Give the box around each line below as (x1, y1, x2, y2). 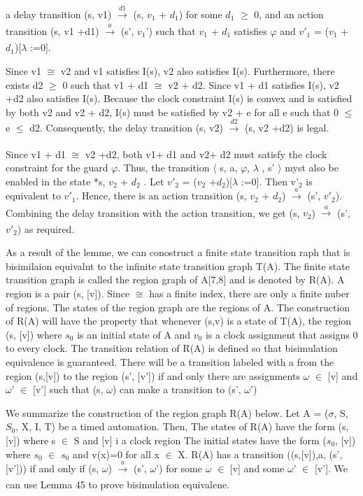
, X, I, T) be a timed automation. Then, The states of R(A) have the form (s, (15, 419, 349, 434)
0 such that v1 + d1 (62, 77, 149, 92)
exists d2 (6, 77, 43, 92)
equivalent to (6, 188, 61, 203)
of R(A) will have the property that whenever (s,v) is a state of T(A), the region (6, 313, 352, 328)
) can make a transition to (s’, (112, 382, 241, 397)
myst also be (285, 160, 339, 175)
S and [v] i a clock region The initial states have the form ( (73, 433, 327, 447)
